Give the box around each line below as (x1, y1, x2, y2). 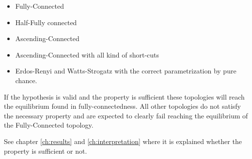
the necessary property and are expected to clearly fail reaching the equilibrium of (4, 110, 248, 120)
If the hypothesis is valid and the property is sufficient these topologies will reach (4, 91, 245, 101)
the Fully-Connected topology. (4, 120, 94, 130)
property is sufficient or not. (4, 145, 87, 156)
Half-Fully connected (15, 17, 77, 27)
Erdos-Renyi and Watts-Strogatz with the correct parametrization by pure (15, 66, 236, 76)
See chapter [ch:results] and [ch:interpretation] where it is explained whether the (4, 136, 242, 146)
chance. (15, 75, 37, 85)
